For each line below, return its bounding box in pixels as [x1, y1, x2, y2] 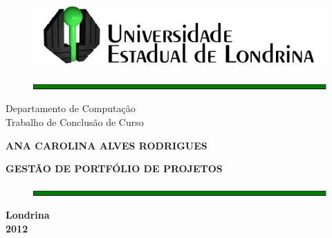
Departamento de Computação [6, 101, 136, 116]
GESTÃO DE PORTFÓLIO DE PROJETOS [6, 161, 223, 176]
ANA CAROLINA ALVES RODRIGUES [6, 138, 207, 152]
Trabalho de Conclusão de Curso [6, 114, 144, 129]
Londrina [6, 208, 50, 222]
